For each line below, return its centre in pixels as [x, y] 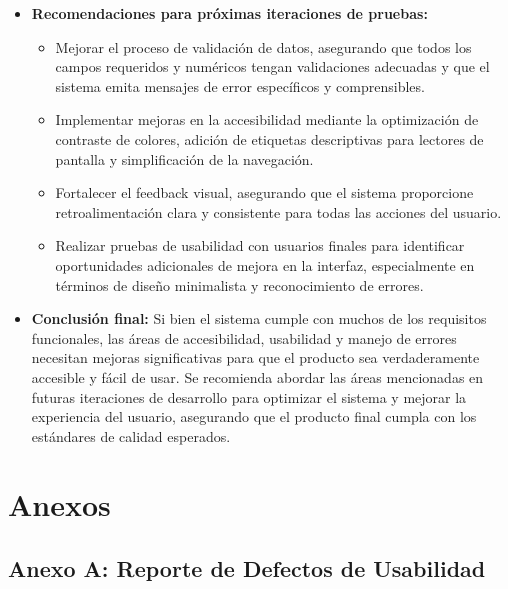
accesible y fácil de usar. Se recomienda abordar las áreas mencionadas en [257, 376]
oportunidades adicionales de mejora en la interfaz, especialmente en [265, 264]
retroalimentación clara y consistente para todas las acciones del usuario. [278, 211]
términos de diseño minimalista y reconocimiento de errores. [239, 284]
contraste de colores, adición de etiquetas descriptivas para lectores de [269, 138]
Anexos [59, 504]
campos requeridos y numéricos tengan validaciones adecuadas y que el [272, 66]
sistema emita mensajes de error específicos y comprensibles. [240, 85]
